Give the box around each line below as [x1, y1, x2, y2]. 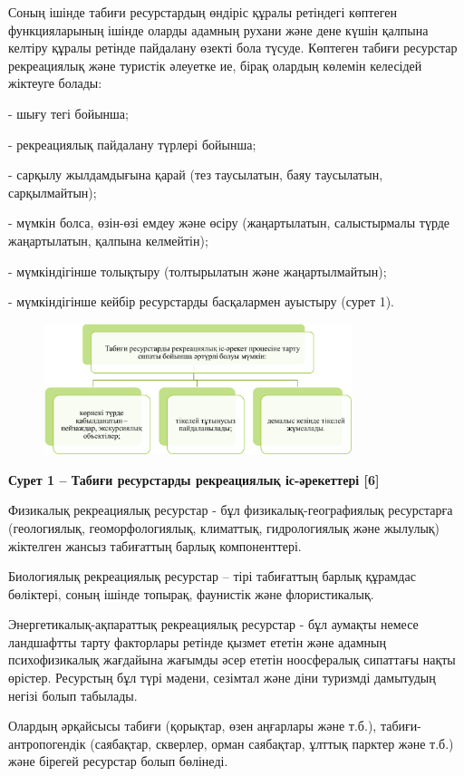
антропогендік [8, 733, 86, 752]
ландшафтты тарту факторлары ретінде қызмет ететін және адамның [8, 632, 386, 651]
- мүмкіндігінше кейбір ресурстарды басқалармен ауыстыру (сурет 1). [8, 292, 395, 311]
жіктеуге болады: [8, 73, 102, 92]
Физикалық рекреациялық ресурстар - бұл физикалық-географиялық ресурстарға [8, 500, 453, 519]
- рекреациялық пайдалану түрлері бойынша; [8, 134, 256, 153]
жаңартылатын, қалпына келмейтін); [8, 230, 208, 249]
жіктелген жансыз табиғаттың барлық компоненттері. [8, 536, 302, 555]
